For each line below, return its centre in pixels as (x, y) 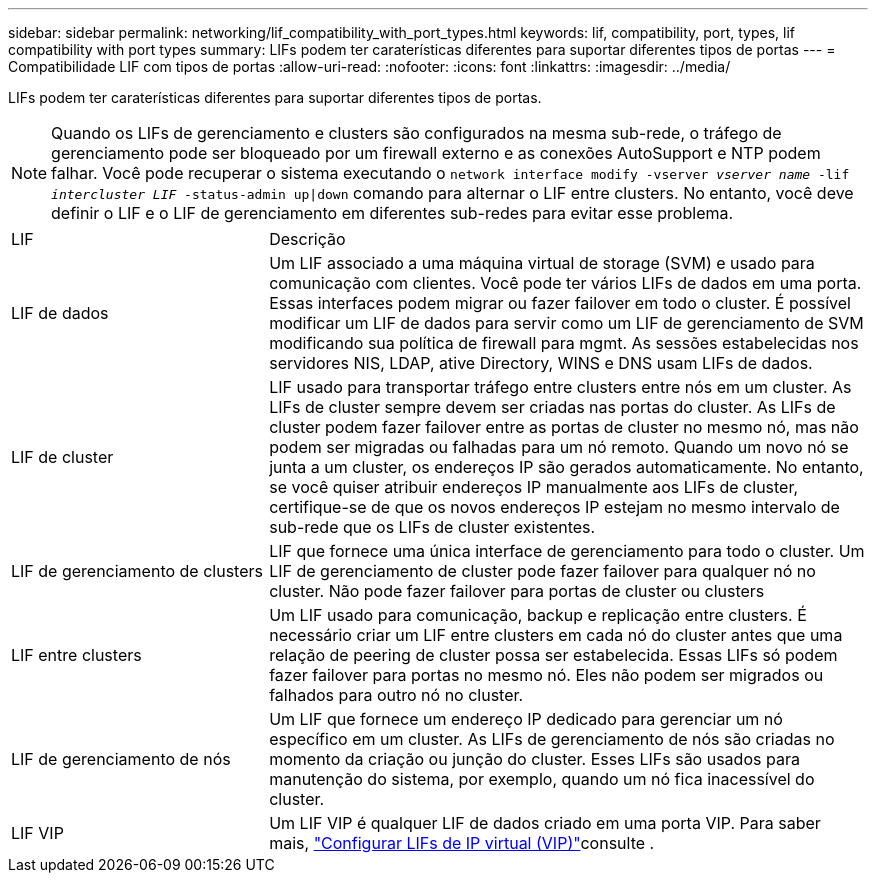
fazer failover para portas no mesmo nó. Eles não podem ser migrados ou (546, 675)
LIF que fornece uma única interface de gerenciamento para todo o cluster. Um (567, 551)
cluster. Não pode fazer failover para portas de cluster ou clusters (517, 591)
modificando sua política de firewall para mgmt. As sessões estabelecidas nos (564, 343)
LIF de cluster (62, 457)
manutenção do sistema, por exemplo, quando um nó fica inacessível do (542, 779)
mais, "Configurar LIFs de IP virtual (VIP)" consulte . (462, 843)
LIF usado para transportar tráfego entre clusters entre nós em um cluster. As (560, 387)
